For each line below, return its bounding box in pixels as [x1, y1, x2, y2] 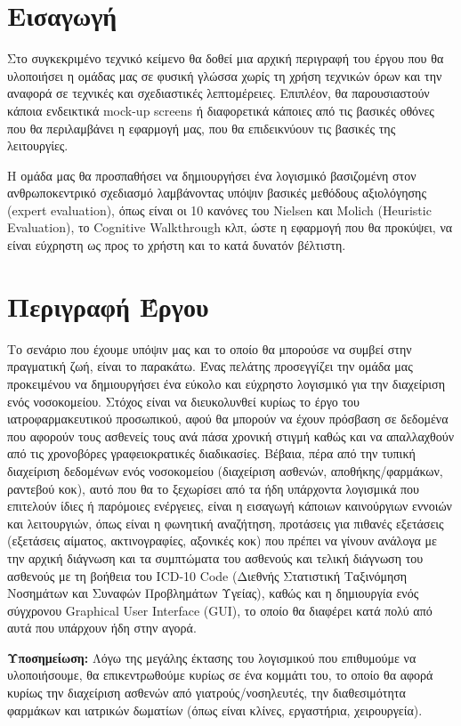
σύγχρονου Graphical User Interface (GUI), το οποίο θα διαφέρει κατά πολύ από [7, 601, 433, 619]
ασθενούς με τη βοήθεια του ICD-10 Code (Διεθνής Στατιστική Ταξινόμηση [7, 566, 408, 585]
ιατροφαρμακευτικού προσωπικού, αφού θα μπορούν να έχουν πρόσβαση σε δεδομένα [7, 409, 449, 428]
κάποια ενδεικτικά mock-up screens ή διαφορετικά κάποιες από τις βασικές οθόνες [7, 101, 434, 119]
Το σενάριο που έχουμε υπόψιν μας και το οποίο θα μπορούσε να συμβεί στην [7, 339, 412, 358]
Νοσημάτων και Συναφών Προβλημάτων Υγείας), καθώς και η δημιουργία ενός [7, 584, 419, 602]
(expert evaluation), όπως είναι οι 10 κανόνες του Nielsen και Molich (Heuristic [7, 200, 432, 219]
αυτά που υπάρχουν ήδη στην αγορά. [7, 618, 197, 637]
